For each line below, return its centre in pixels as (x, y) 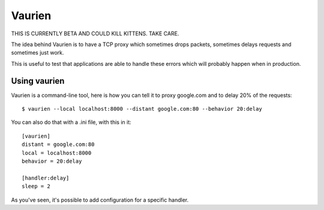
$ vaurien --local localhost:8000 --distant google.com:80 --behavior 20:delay (142, 109)
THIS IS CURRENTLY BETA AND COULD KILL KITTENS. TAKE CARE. (95, 34)
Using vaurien (38, 81)
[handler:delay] (46, 178)
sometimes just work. (37, 53)
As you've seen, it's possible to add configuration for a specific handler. (100, 200)
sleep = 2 (36, 186)
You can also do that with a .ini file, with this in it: (71, 122)
